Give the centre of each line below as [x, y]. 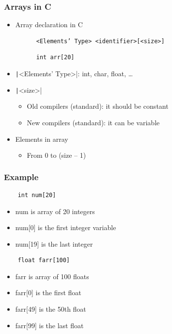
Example [21, 176]
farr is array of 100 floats [52, 276]
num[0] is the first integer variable [66, 227]
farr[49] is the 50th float [51, 309]
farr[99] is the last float [49, 325]
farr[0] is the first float [48, 292]
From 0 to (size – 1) [56, 155]
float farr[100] [44, 260]
